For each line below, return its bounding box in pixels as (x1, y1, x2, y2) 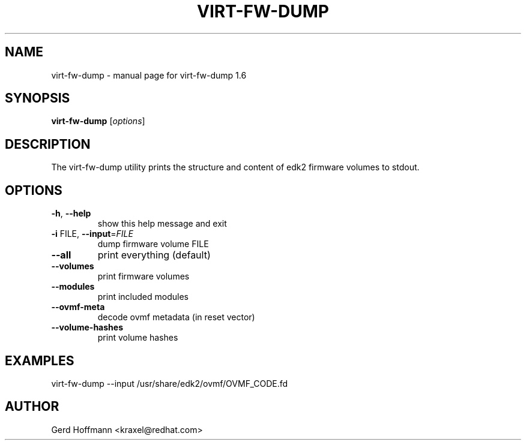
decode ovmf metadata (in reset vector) (97, 312, 255, 323)
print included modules (97, 291, 189, 302)
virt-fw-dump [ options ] (51, 116, 145, 127)
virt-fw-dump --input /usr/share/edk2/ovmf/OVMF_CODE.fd (51, 378, 288, 389)
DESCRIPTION (5, 136, 91, 152)
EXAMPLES (5, 353, 74, 368)
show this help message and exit (97, 218, 227, 229)
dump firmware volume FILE (97, 239, 209, 249)
